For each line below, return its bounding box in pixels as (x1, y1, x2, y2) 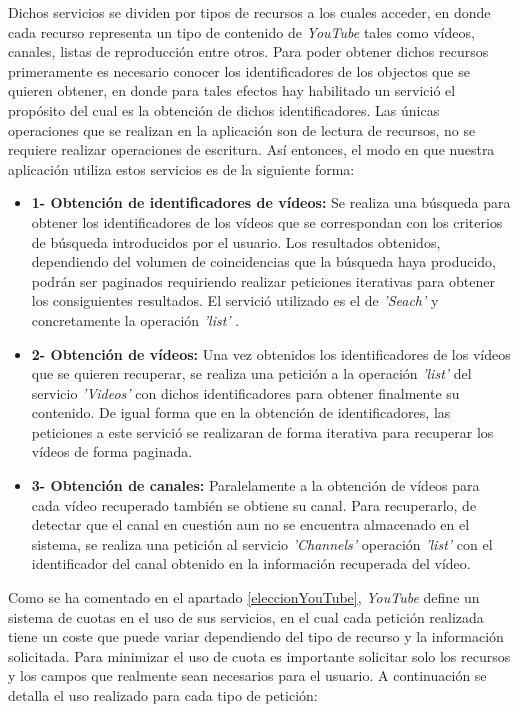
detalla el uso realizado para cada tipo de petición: (8, 685, 318, 705)
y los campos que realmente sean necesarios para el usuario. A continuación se (8, 665, 487, 686)
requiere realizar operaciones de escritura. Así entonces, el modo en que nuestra (8, 139, 495, 160)
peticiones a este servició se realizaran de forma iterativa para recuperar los (31, 421, 494, 442)
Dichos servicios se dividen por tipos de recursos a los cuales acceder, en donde (8, 2, 491, 22)
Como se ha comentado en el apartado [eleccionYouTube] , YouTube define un (8, 587, 480, 608)
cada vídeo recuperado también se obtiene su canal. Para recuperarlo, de (31, 494, 477, 515)
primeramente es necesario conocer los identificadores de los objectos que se (8, 60, 470, 81)
